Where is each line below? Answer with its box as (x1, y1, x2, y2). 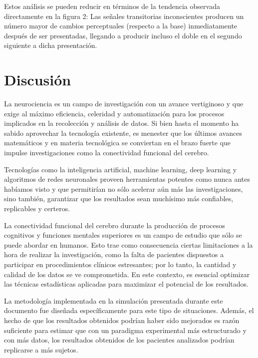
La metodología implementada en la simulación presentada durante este (4, 295, 223, 306)
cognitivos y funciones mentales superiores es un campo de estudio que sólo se (4, 230, 242, 240)
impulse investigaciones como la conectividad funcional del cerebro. (4, 147, 209, 158)
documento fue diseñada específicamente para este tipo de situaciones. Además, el (4, 305, 254, 316)
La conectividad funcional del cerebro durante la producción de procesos (4, 220, 225, 230)
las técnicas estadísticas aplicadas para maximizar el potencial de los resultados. (4, 279, 249, 289)
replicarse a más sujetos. (4, 344, 78, 355)
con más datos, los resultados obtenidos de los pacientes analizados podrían (4, 335, 235, 345)
